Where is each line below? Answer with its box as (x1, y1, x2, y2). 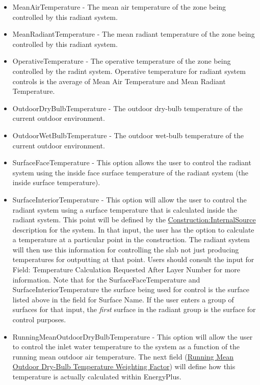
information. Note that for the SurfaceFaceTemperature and (12, 274, 200, 285)
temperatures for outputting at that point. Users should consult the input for (12, 254, 254, 265)
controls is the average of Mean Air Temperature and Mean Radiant (12, 75, 226, 86)
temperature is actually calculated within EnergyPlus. (12, 371, 181, 381)
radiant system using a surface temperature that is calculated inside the (12, 204, 237, 215)
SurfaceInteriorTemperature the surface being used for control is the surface (12, 284, 250, 295)
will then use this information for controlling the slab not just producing (12, 244, 239, 254)
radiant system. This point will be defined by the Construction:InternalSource (12, 214, 256, 225)
